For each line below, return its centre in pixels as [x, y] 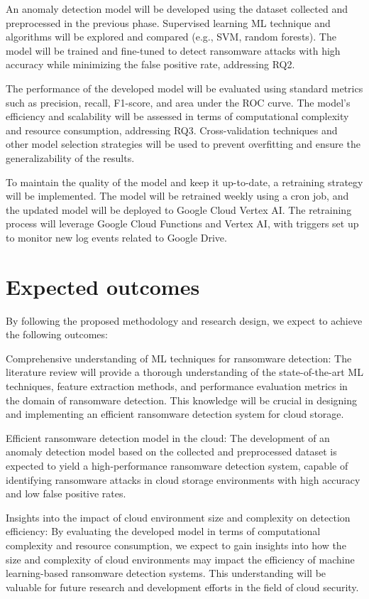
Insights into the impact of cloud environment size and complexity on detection [178, 517]
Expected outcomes [103, 286]
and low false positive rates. [66, 493]
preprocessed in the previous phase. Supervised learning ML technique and [168, 22]
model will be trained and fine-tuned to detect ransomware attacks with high [173, 50]
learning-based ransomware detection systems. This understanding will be [166, 573]
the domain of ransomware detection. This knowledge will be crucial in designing [182, 400]
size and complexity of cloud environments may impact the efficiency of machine [180, 559]
